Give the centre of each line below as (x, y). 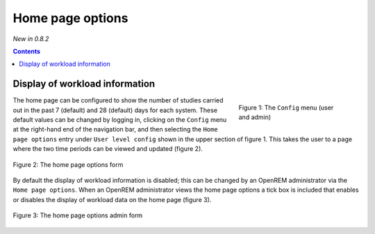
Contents (27, 51)
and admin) (255, 117)
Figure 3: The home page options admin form (78, 215)
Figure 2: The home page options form (68, 164)
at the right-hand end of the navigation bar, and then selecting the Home (115, 129)
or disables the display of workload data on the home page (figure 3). (112, 199)
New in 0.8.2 (31, 39)
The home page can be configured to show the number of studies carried (118, 100)
